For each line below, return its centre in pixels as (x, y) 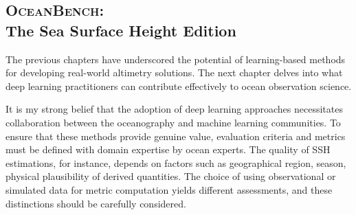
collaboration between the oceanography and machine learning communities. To (173, 122)
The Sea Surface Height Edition (121, 30)
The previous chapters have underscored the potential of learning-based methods (176, 59)
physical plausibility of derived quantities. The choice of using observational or (171, 176)
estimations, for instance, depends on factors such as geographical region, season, (176, 162)
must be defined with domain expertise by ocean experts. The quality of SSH (168, 149)
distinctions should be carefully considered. (96, 203)
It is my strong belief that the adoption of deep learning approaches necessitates (174, 109)
